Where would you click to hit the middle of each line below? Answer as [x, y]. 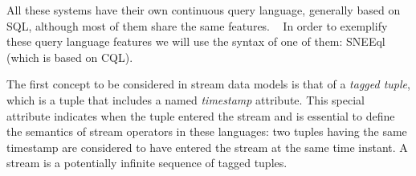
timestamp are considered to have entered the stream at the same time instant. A [207, 147]
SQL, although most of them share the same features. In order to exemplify [197, 25]
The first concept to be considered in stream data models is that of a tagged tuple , [208, 84]
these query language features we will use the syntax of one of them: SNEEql [196, 41]
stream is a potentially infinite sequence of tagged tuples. [147, 163]
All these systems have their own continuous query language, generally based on [204, 10]
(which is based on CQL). [70, 57]
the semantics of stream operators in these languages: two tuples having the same [207, 131]
